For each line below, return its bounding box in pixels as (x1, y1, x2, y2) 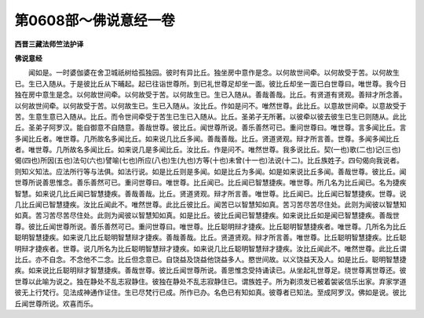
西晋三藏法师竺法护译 (14, 39, 84, 49)
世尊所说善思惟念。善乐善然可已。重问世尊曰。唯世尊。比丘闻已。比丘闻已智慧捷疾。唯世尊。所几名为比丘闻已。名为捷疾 (14, 177, 407, 188)
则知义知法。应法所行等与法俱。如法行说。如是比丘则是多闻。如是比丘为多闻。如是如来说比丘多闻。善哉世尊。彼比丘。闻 (14, 166, 407, 176)
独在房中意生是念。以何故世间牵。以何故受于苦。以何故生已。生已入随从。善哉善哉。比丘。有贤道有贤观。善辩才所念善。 (14, 90, 407, 100)
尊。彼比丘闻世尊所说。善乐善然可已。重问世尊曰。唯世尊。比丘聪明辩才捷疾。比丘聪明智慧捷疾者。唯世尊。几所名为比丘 (14, 221, 407, 231)
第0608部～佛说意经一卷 (14, 12, 176, 29)
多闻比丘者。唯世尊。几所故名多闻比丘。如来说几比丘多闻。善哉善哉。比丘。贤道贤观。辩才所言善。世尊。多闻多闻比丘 (14, 133, 400, 143)
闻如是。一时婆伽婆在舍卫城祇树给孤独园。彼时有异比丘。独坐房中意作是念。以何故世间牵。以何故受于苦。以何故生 (27, 68, 400, 78)
